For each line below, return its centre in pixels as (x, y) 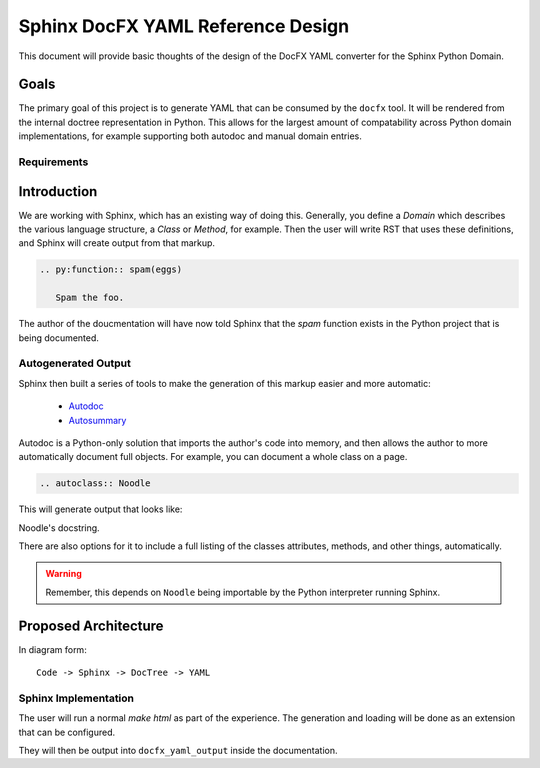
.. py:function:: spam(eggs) (111, 269)
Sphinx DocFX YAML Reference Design (184, 26)
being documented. (59, 337)
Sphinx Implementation (76, 698)
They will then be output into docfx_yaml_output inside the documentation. (178, 751)
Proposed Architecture (91, 625)
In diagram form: (52, 649)
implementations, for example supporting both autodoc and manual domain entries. (190, 136)
